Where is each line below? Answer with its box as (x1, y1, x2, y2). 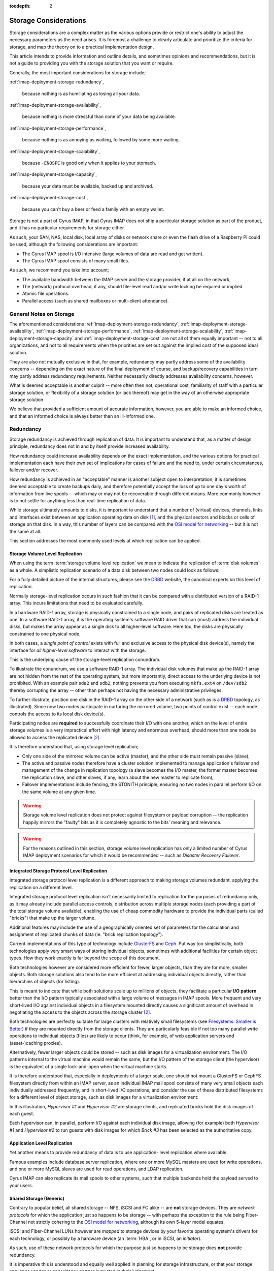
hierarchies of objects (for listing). (9, 979, 81, 985)
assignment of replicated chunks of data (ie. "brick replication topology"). (9, 931, 163, 937)
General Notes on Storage (9, 310, 75, 317)
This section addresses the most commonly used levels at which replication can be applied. (9, 537, 201, 543)
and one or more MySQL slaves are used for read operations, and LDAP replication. (9, 1166, 184, 1172)
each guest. (9, 1111, 35, 1117)
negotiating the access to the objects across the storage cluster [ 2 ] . (9, 1009, 152, 1015)
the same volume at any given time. (22, 789, 96, 795)
